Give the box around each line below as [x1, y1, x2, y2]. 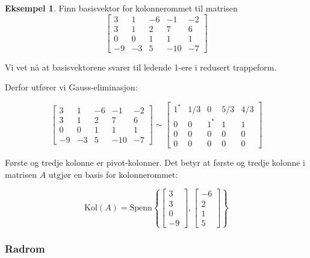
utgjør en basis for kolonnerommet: [48, 168, 178, 180]
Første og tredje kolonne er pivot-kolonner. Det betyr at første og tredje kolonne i [5, 156, 305, 169]
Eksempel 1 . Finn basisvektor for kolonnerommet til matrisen [5, 2, 238, 14]
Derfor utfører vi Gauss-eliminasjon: [5, 81, 138, 93]
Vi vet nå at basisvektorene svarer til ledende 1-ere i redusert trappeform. [5, 60, 277, 73]
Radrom [5, 241, 45, 256]
